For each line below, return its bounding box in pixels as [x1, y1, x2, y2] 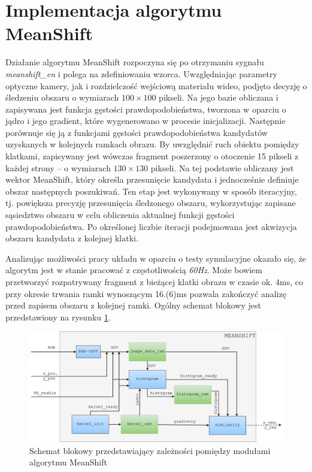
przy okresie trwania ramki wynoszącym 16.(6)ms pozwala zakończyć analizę [5, 287, 286, 299]
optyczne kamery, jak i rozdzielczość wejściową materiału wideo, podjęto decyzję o [5, 79, 307, 92]
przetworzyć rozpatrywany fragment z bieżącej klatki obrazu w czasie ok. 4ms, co [5, 276, 303, 288]
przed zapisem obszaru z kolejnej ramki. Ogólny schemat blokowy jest [5, 299, 261, 311]
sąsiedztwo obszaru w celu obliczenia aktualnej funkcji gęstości [5, 208, 235, 221]
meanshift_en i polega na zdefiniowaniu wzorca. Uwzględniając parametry [5, 67, 277, 80]
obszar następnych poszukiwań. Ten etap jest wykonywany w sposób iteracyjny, [5, 184, 297, 197]
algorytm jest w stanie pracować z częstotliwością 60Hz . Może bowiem [5, 264, 262, 276]
